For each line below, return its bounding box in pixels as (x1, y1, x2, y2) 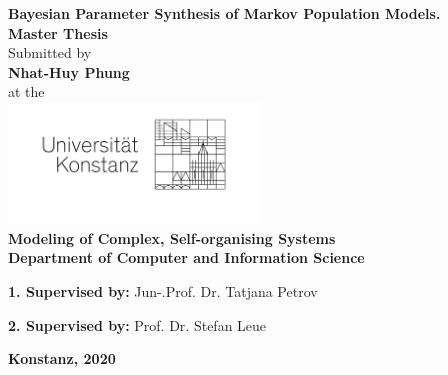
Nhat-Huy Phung (8, 61, 130, 82)
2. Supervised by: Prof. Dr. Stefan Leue (8, 314, 267, 335)
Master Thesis (8, 22, 108, 43)
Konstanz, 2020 (8, 348, 116, 369)
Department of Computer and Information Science (8, 247, 365, 268)
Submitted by (8, 42, 92, 63)
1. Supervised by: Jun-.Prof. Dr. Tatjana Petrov (8, 281, 318, 302)
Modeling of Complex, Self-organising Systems (8, 227, 336, 248)
